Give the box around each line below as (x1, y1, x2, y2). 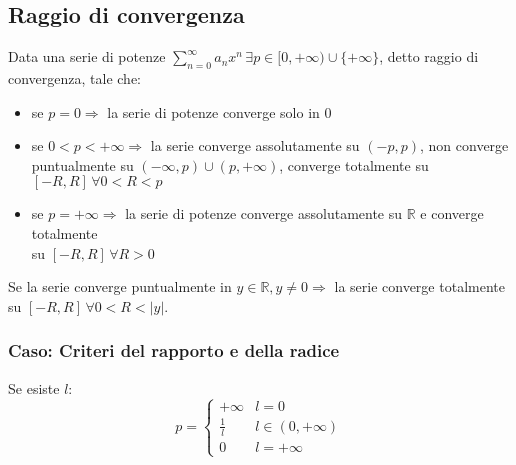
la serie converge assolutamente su (150, 135, 360, 156)
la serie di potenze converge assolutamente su (125, 203, 403, 224)
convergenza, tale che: (8, 68, 142, 88)
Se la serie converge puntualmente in (8, 276, 232, 297)
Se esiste (8, 377, 60, 398)
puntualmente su (31, 154, 134, 175)
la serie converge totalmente (334, 276, 505, 297)
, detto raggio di (379, 46, 479, 67)
